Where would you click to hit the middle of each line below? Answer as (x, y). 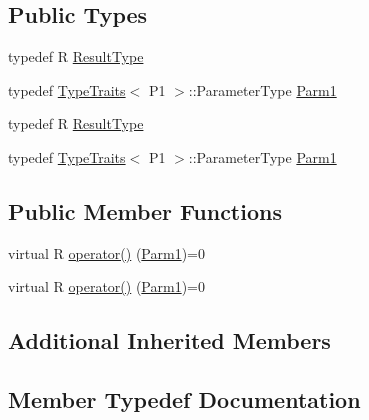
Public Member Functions (145, 210)
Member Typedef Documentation (184, 399)
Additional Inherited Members (169, 340)
